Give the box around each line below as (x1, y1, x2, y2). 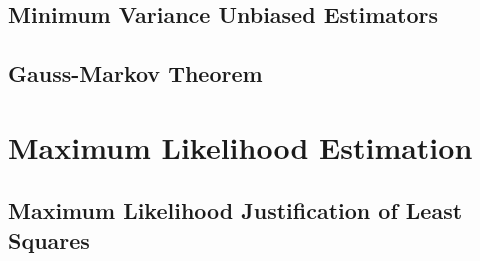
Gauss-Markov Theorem (8, 58, 263, 89)
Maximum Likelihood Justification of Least (8, 195, 463, 226)
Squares (8, 224, 90, 255)
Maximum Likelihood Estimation (8, 126, 473, 167)
